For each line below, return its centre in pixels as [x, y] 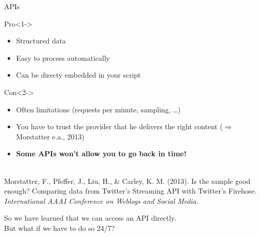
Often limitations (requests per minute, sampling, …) [98, 109]
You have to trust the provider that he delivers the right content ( [119, 126]
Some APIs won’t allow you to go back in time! [101, 153]
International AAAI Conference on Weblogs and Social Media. [101, 200]
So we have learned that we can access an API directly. [90, 218]
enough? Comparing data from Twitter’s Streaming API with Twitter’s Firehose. [131, 191]
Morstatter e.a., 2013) [50, 136]
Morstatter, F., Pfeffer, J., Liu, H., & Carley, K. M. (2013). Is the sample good [127, 181]
